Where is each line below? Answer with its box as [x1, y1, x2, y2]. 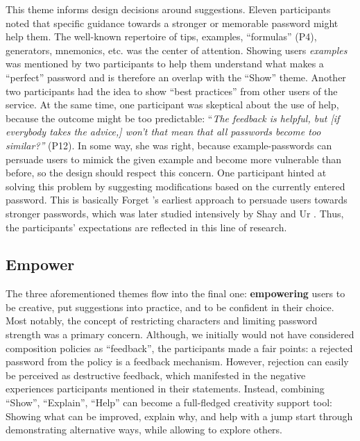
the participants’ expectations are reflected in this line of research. [6, 219, 287, 234]
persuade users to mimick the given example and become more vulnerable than [6, 151, 342, 166]
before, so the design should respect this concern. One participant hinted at [6, 165, 327, 180]
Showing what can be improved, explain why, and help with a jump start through [6, 408, 353, 423]
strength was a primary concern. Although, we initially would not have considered [6, 327, 354, 342]
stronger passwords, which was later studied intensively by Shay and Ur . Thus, [6, 206, 344, 220]
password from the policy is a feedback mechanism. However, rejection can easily [6, 354, 349, 369]
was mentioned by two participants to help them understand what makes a [6, 56, 324, 71]
